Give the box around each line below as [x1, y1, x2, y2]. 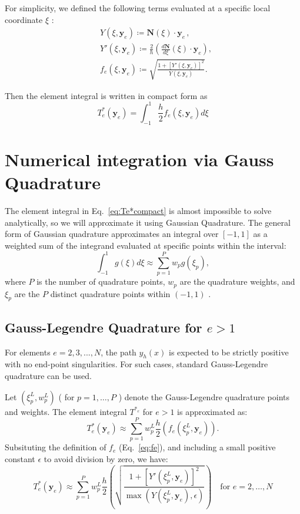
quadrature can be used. [5, 370, 92, 382]
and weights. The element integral [5, 405, 127, 417]
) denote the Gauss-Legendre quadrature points [118, 390, 290, 403]
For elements [5, 345, 51, 358]
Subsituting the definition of [5, 441, 106, 453]
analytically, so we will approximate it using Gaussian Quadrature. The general [5, 216, 291, 228]
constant [5, 452, 35, 464]
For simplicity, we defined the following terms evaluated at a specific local [5, 2, 271, 14]
